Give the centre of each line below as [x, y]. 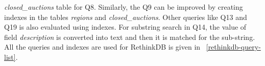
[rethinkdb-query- [233, 47]
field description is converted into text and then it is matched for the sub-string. [130, 37]
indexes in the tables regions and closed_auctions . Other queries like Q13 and [126, 17]
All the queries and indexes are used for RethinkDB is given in [102, 47]
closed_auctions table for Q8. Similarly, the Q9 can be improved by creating [124, 7]
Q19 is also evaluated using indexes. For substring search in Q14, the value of [125, 27]
